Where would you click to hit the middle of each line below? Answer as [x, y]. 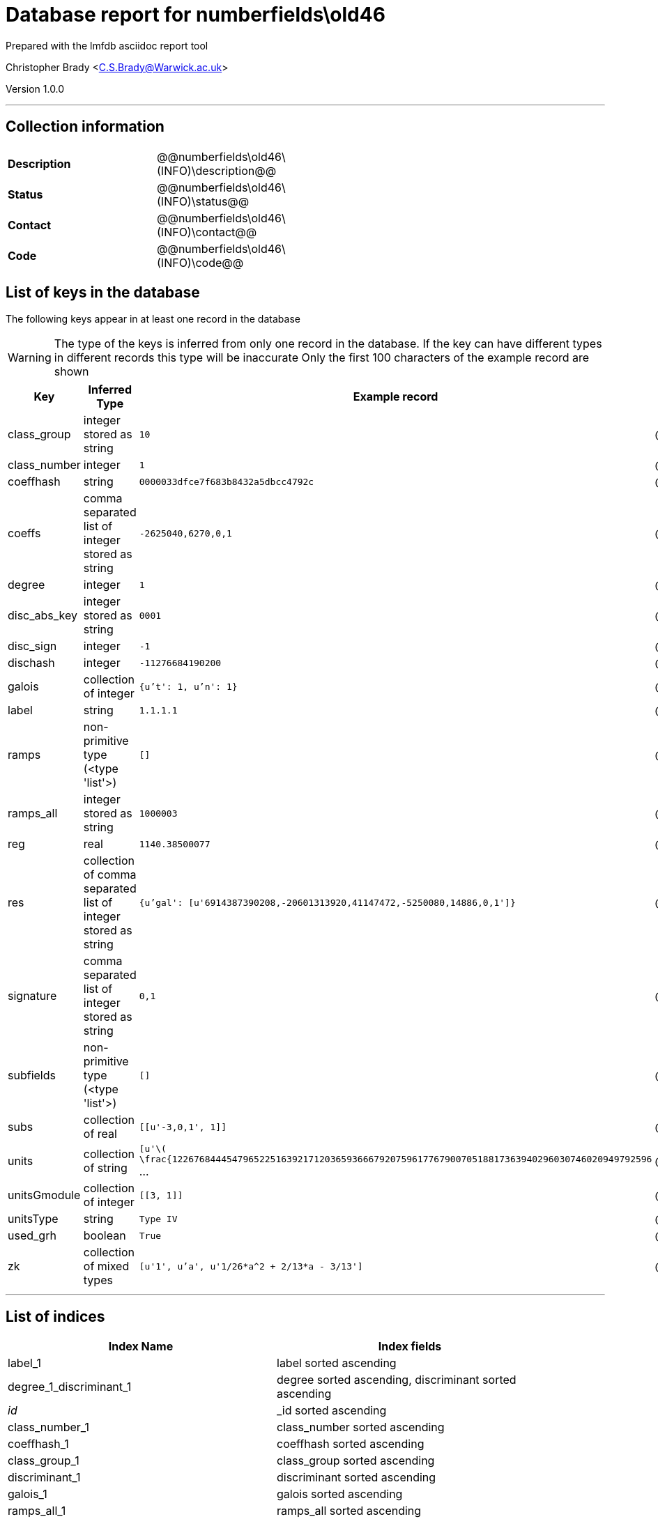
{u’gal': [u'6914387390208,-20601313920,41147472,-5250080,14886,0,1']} [327, 902]
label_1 [24, 1363]
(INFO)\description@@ [217, 170]
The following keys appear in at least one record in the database [153, 319]
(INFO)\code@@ [200, 262]
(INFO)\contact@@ [207, 232]
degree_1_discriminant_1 [70, 1387]
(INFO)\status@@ [203, 201]
